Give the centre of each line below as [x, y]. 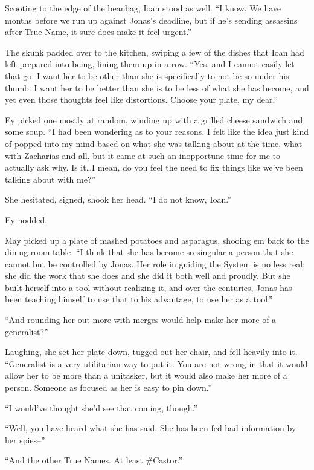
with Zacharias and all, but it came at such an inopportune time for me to [143, 155]
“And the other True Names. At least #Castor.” [94, 460]
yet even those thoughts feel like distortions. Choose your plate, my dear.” [141, 100]
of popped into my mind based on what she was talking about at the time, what [154, 143]
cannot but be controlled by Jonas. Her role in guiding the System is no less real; [155, 263]
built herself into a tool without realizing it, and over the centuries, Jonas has [149, 287]
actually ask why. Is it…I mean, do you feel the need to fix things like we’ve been [154, 167]
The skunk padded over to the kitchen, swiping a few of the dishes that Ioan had [155, 52]
